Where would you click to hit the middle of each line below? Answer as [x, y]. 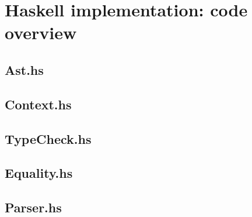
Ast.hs [24, 69]
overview [41, 32]
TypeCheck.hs [48, 138]
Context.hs [38, 104]
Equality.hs [39, 173]
